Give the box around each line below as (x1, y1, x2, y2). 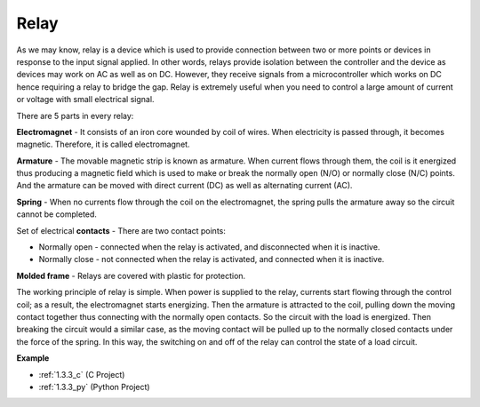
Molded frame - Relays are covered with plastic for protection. (16, 270, 246, 281)
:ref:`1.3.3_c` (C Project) (38, 369, 125, 379)
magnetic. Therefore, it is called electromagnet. (16, 139, 190, 150)
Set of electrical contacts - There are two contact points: (16, 225, 226, 235)
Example (16, 353, 50, 363)
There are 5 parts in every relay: (16, 110, 134, 121)
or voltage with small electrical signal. (16, 94, 155, 105)
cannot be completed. (16, 209, 98, 219)
